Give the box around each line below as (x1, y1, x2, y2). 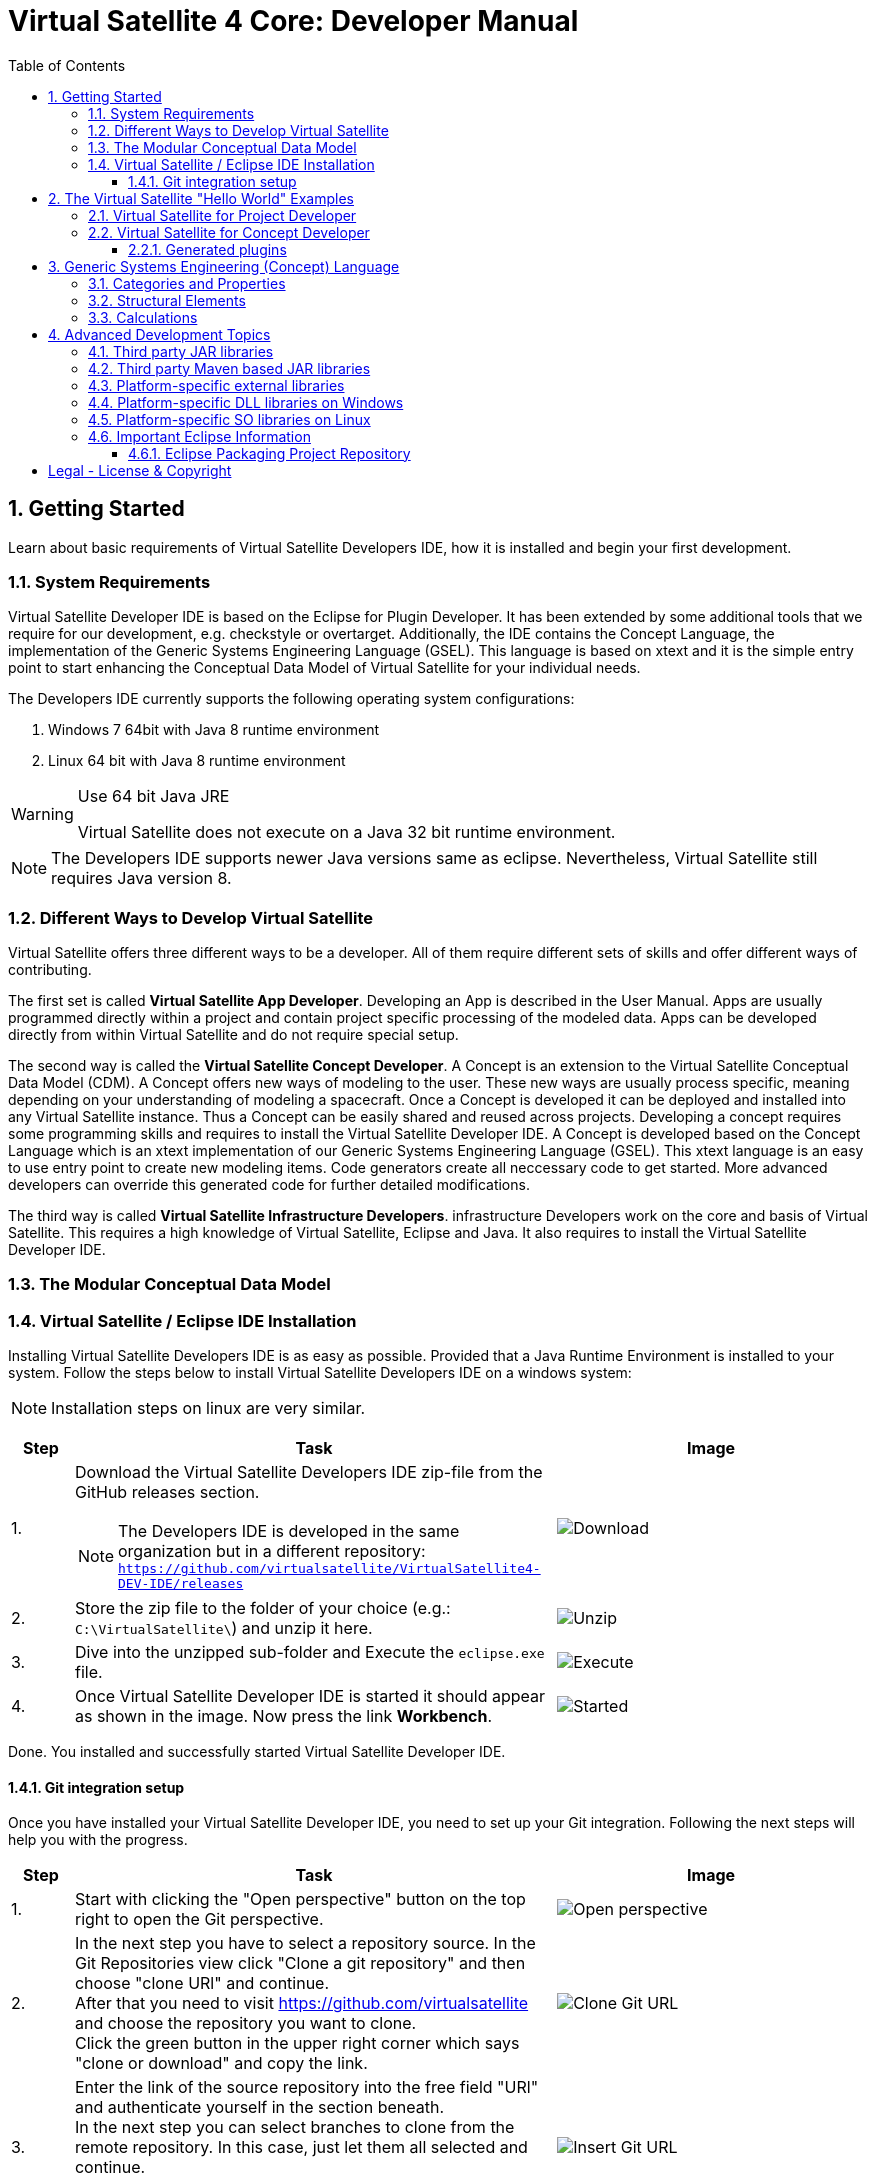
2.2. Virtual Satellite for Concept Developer (88, 223, 370, 241)
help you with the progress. (8, 1831, 188, 1849)
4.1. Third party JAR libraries (88, 342, 274, 360)
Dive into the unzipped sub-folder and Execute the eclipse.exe (74, 1642, 545, 1663)
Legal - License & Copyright (48, 461, 232, 479)
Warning (11, 804, 74, 825)
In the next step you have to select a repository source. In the (74, 1933, 536, 1954)
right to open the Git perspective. (74, 1909, 324, 1930)
